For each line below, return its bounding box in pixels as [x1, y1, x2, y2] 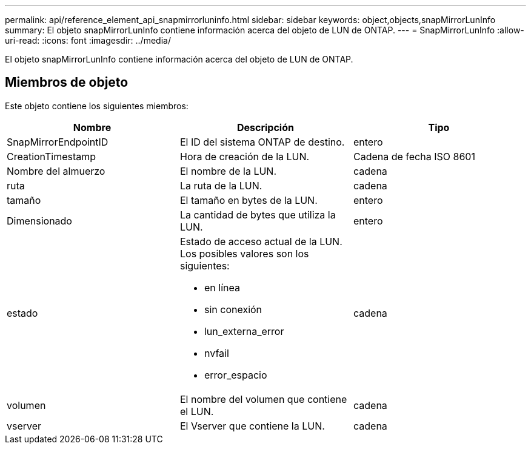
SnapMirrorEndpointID [7, 135, 109, 148]
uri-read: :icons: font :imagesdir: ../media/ [5, 35, 171, 46]
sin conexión [204, 303, 262, 316]
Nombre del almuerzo [7, 164, 105, 177]
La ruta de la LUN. [179, 179, 262, 192]
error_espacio [204, 368, 267, 381]
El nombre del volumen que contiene [179, 393, 347, 405]
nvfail [204, 346, 229, 359]
